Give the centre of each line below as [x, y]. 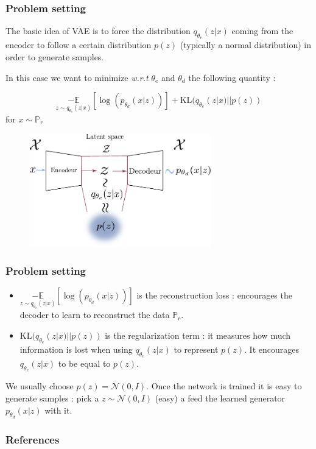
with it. [58, 410]
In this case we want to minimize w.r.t [77, 77]
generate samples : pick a [52, 398]
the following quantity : [232, 77]
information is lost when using [76, 349]
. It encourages [272, 349]
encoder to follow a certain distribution [79, 45]
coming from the [262, 31]
